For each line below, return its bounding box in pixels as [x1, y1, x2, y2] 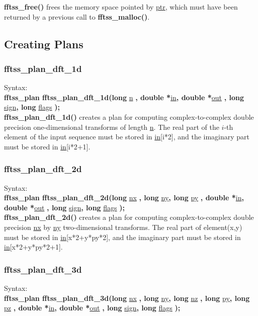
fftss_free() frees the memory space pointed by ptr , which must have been [4, 2, 238, 12]
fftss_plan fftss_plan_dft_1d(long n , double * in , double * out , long [4, 92, 244, 102]
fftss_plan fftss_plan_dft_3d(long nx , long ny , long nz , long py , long [4, 292, 250, 303]
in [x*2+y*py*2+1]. [4, 242, 63, 252]
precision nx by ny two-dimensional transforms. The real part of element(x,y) [4, 221, 242, 232]
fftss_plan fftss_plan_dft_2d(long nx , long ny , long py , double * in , [4, 192, 244, 203]
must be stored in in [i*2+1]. [4, 141, 91, 151]
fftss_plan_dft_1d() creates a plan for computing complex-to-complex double [4, 111, 254, 122]
